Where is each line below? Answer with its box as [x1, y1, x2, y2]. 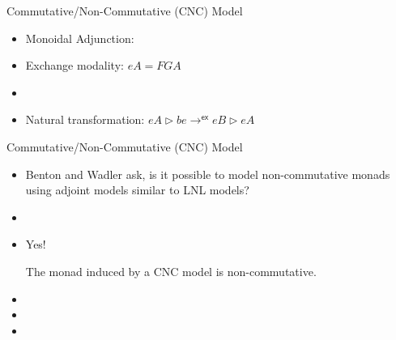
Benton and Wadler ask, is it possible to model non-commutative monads [25, 165, 390, 182]
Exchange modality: [25, 57, 124, 74]
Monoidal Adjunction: [25, 29, 134, 46]
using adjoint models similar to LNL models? [25, 181, 249, 198]
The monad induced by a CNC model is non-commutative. [25, 262, 317, 279]
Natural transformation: [25, 111, 145, 128]
